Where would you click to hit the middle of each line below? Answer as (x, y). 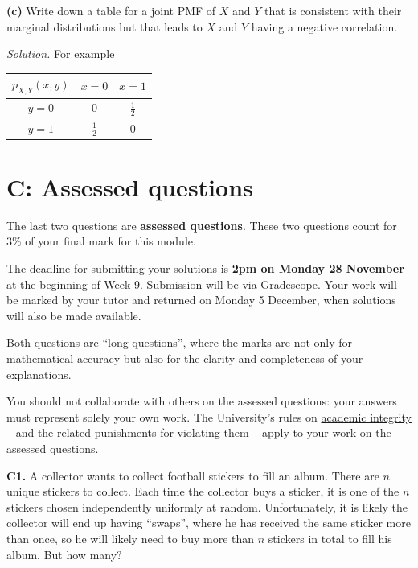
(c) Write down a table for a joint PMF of (111, 10)
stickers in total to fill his (330, 538)
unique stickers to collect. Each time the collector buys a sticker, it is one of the (203, 491)
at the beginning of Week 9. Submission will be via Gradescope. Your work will (202, 284)
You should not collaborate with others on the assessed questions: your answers (202, 401)
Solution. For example (61, 54)
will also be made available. (74, 315)
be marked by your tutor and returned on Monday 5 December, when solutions (201, 300)
